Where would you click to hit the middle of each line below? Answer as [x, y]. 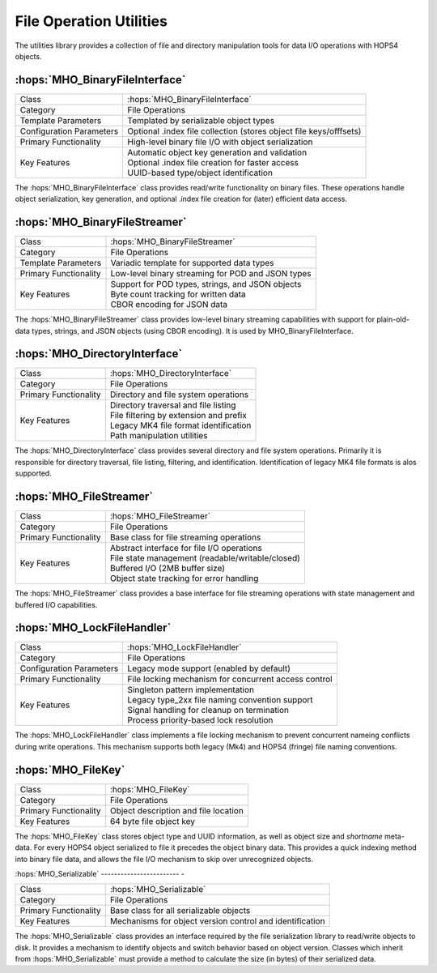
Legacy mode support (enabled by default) [209, 668]
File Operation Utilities [91, 21]
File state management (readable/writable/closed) [205, 558]
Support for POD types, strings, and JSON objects [206, 284]
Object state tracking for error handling [184, 578]
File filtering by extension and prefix [178, 416]
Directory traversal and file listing [173, 405]
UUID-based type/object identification [200, 173]
